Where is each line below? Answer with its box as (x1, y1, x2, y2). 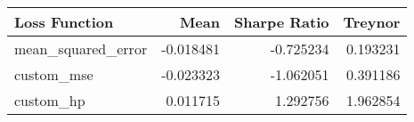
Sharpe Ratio (233, 12, 329, 32)
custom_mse (14, 64, 93, 85)
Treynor (343, 12, 401, 32)
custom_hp (14, 90, 85, 110)
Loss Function (14, 12, 114, 32)
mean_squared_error (14, 38, 148, 59)
